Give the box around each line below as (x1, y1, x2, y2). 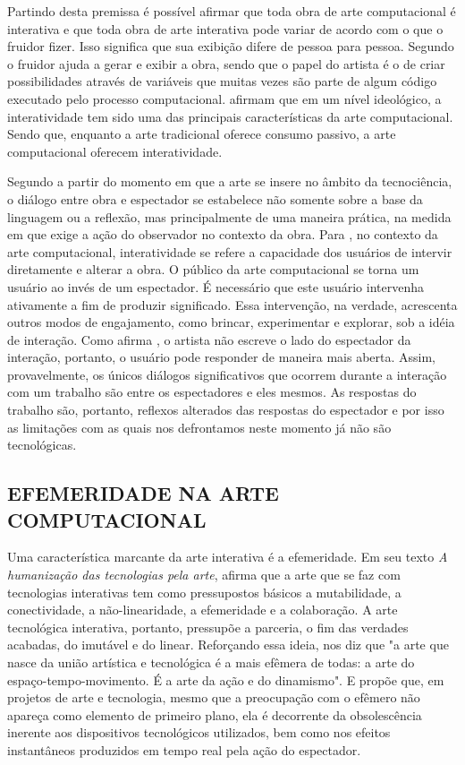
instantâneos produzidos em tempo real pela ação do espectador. (7, 740, 361, 759)
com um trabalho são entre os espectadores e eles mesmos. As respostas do (7, 382, 417, 401)
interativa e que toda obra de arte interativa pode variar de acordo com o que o (7, 19, 444, 38)
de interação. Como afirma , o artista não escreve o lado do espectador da (7, 330, 411, 348)
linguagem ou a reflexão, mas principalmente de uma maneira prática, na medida (7, 207, 452, 226)
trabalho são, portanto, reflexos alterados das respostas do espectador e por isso (7, 400, 444, 419)
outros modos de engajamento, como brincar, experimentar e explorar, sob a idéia (7, 313, 455, 331)
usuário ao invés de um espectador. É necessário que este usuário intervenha (7, 277, 425, 296)
